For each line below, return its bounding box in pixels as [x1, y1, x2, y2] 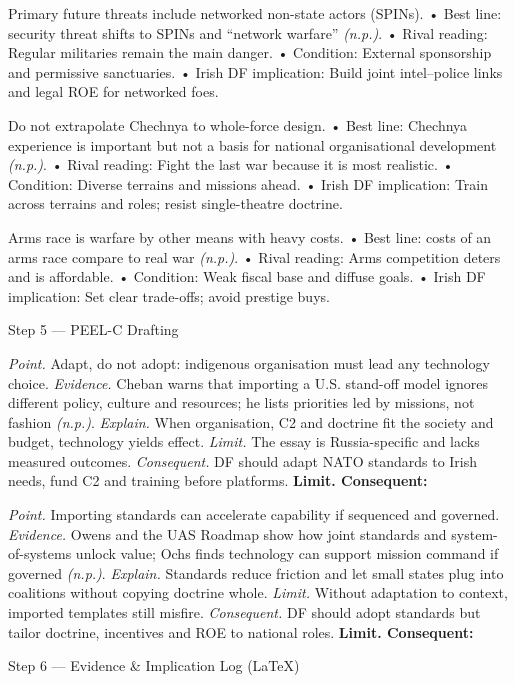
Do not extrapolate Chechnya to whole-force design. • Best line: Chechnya [8, 114, 468, 135]
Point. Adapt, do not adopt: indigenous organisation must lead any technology [8, 352, 490, 373]
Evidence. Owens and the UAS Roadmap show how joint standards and [8, 523, 447, 544]
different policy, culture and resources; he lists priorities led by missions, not [8, 392, 475, 413]
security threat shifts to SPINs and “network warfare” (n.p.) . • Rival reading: [8, 22, 488, 43]
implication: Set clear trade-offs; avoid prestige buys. [8, 285, 330, 306]
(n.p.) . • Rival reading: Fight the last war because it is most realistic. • [8, 154, 454, 175]
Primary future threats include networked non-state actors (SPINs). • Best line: [8, 3, 502, 23]
